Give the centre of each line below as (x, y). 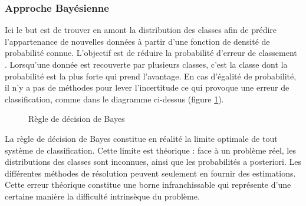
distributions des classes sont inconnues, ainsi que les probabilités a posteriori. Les (153, 162)
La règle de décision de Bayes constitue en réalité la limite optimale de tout (141, 138)
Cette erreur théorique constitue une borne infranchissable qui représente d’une (148, 185)
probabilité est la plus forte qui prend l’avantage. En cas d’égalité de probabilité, (151, 76)
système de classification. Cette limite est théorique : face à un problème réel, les (150, 150)
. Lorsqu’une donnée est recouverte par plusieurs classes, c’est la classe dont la (146, 64)
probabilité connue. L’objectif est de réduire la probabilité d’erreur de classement (151, 53)
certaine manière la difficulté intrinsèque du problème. (102, 196)
